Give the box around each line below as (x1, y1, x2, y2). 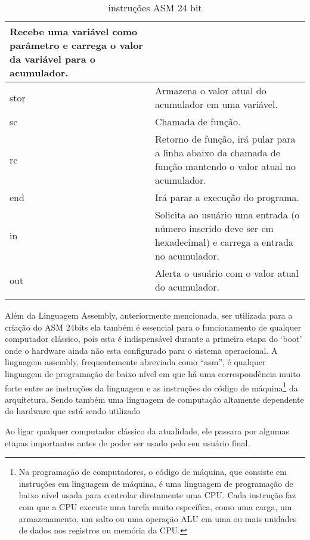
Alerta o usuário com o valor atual (154, 266, 299, 280)
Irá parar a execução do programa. (154, 190, 299, 204)
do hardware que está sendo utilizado (5, 405, 141, 417)
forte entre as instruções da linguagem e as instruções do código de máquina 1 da (5, 379, 298, 394)
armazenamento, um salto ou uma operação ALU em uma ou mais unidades (18, 512, 297, 524)
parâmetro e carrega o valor (10, 38, 143, 52)
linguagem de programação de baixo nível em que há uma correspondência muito (5, 367, 300, 379)
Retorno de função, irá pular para (154, 132, 296, 146)
